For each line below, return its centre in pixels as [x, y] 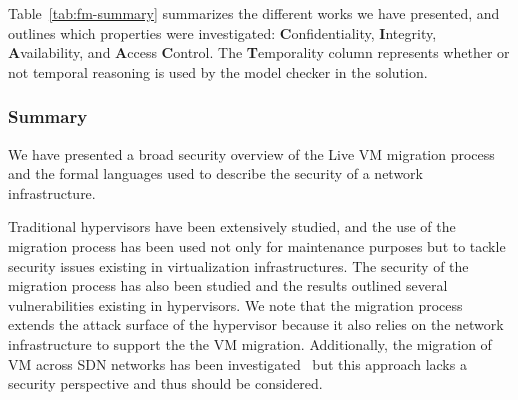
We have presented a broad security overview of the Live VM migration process [251, 153]
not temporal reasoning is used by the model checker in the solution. [218, 71]
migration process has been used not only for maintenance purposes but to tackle [257, 245]
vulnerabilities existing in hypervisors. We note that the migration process [235, 304]
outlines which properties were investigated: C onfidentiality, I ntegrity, [222, 32]
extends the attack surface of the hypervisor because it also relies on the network [256, 324]
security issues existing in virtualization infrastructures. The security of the [238, 265]
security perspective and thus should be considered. [165, 383]
